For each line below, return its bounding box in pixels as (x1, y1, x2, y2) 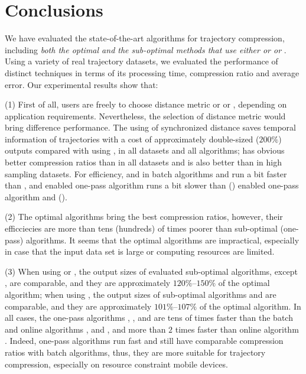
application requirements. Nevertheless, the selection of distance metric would (5, 109, 286, 122)
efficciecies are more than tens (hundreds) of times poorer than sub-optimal (5, 222, 278, 235)
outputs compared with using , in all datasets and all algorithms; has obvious (5, 144, 285, 157)
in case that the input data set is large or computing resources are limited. (5, 245, 275, 258)
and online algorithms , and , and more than (5, 323, 166, 335)
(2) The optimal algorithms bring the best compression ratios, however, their (5, 210, 283, 223)
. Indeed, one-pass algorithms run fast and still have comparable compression (5, 334, 284, 347)
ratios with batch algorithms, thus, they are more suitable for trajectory (5, 346, 266, 358)
